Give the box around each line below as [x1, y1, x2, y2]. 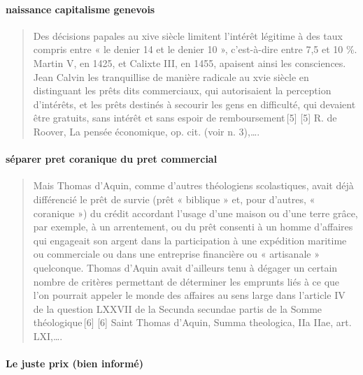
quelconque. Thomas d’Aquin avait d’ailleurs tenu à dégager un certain [33, 260, 338, 274]
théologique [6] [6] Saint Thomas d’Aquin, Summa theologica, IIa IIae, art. [33, 315, 352, 330]
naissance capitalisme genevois [6, 1, 155, 16]
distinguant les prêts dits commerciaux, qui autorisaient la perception [33, 83, 332, 98]
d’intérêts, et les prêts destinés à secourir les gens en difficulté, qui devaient [33, 96, 356, 111]
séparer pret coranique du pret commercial [6, 152, 218, 166]
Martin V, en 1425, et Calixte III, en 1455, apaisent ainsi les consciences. [33, 55, 346, 70]
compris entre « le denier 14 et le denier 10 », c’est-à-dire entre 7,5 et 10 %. [33, 42, 357, 57]
